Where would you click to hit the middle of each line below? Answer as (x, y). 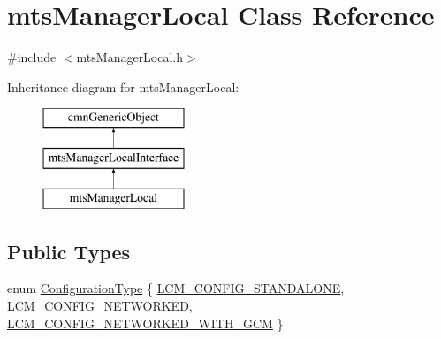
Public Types (69, 251)
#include (32, 57)
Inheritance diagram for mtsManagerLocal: (123, 86)
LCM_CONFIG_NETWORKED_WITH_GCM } (145, 323)
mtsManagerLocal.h (130, 57)
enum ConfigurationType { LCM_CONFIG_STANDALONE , (176, 288)
